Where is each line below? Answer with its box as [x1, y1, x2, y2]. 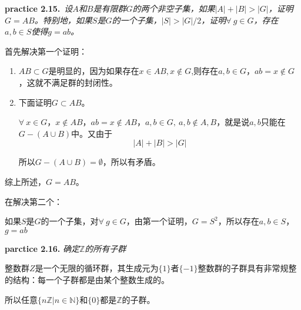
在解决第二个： [5, 195, 62, 207]
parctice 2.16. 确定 [5, 242, 79, 254]
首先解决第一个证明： [5, 45, 87, 57]
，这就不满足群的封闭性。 [18, 76, 118, 88]
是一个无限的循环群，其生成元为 [35, 262, 159, 274]
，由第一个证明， [126, 215, 192, 227]
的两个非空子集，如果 [132, 2, 215, 14]
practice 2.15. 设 [5, 2, 73, 14]
